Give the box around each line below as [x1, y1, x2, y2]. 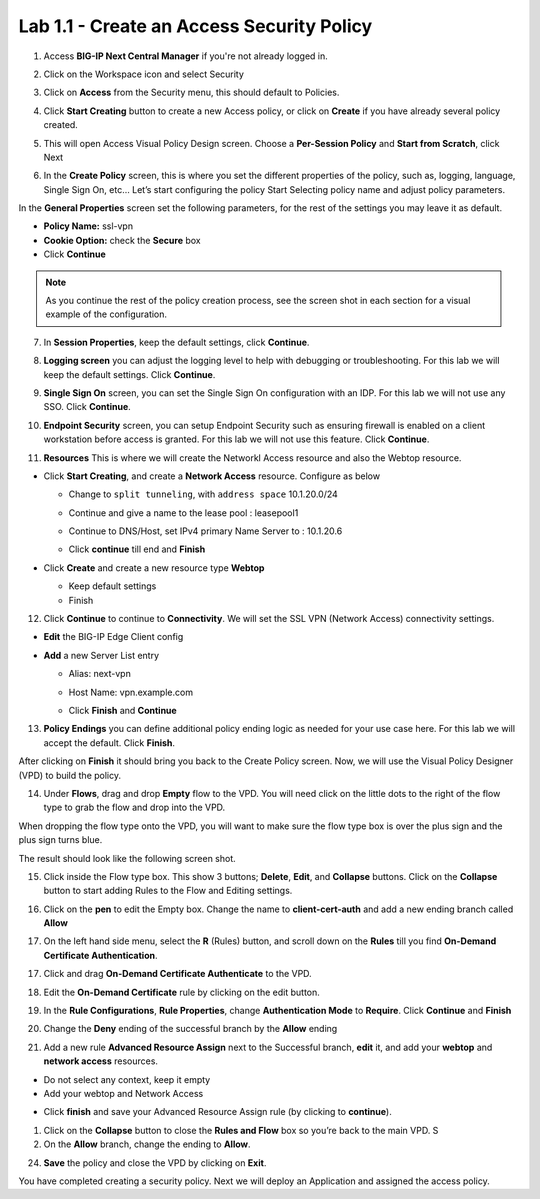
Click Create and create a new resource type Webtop [43, 561, 265, 574]
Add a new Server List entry [43, 649, 160, 661]
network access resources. [43, 1055, 159, 1067]
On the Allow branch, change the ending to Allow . [43, 1138, 251, 1150]
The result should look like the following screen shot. [18, 852, 237, 864]
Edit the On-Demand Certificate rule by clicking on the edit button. [43, 986, 320, 998]
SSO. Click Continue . [43, 401, 132, 413]
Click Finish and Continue [68, 705, 177, 716]
